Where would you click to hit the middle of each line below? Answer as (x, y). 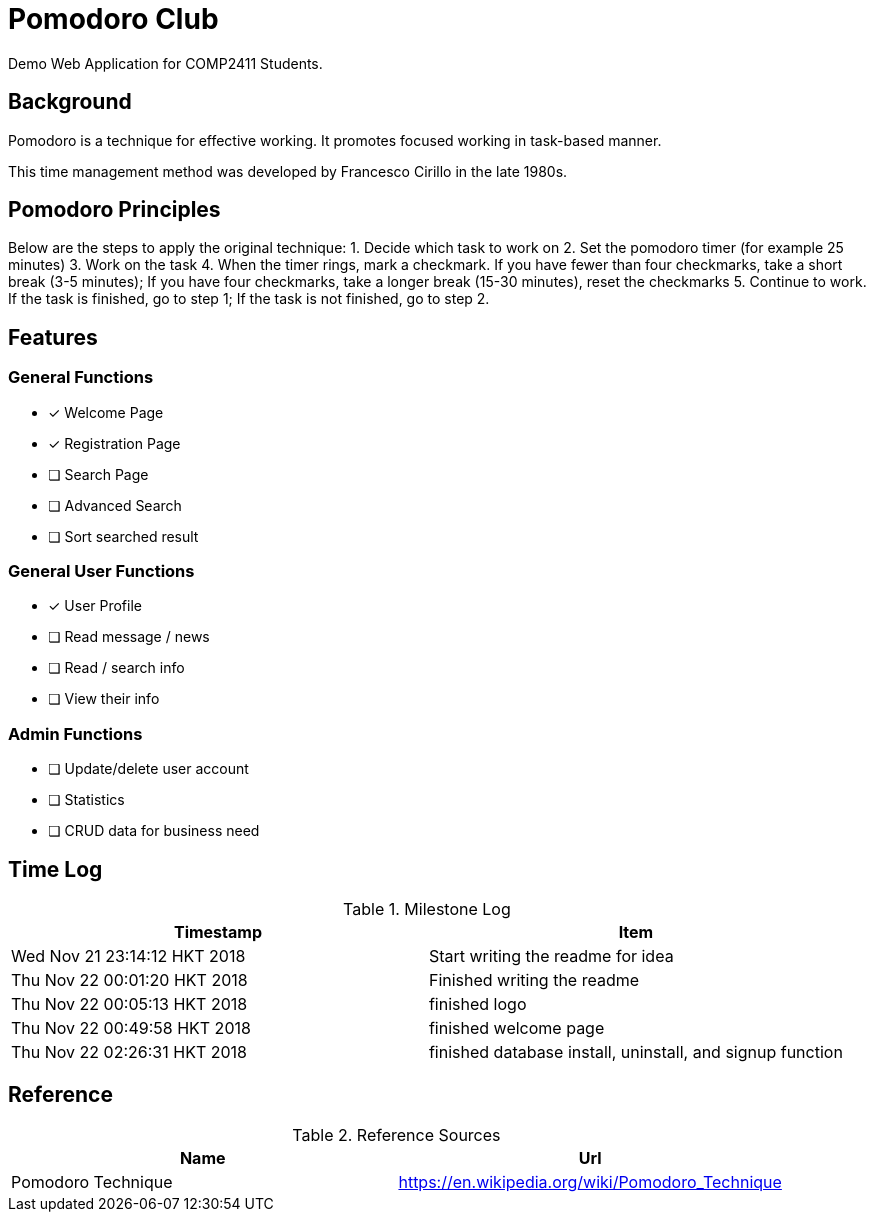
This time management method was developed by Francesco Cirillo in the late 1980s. (288, 171)
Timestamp (217, 932)
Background (70, 102)
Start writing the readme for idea (551, 956)
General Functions (81, 377)
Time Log (55, 869)
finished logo (477, 1004)
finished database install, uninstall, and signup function (635, 1052)
